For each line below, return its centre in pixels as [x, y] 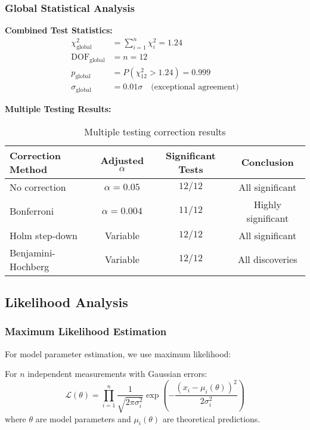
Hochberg [30, 266]
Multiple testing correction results [155, 131]
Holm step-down [44, 235]
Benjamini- [32, 252]
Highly [267, 204]
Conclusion [267, 162]
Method [29, 169]
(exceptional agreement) [195, 87]
